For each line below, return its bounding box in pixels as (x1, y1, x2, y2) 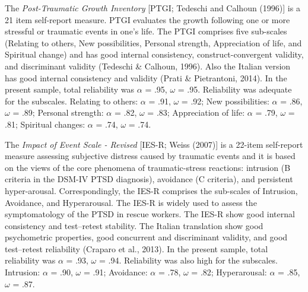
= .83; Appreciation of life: (147, 106, 245, 119)
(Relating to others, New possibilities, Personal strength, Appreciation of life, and (5, 36, 302, 49)
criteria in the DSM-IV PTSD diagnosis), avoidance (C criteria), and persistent (5, 173, 293, 185)
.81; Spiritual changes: (5, 118, 85, 130)
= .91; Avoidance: (83, 266, 148, 278)
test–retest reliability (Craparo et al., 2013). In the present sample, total (5, 242, 268, 255)
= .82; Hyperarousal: (191, 266, 267, 278)
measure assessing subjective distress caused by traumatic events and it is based (5, 150, 296, 162)
